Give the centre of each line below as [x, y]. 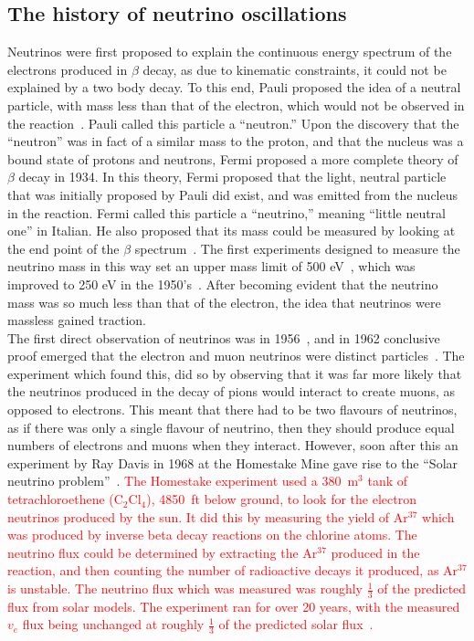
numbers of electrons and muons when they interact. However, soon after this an [233, 445]
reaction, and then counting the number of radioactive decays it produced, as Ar [233, 570]
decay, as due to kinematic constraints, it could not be [295, 69]
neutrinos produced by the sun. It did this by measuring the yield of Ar [208, 516]
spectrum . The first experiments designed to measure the [297, 248]
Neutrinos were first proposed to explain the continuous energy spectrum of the [230, 52]
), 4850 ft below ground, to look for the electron [281, 499]
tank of [388, 481]
